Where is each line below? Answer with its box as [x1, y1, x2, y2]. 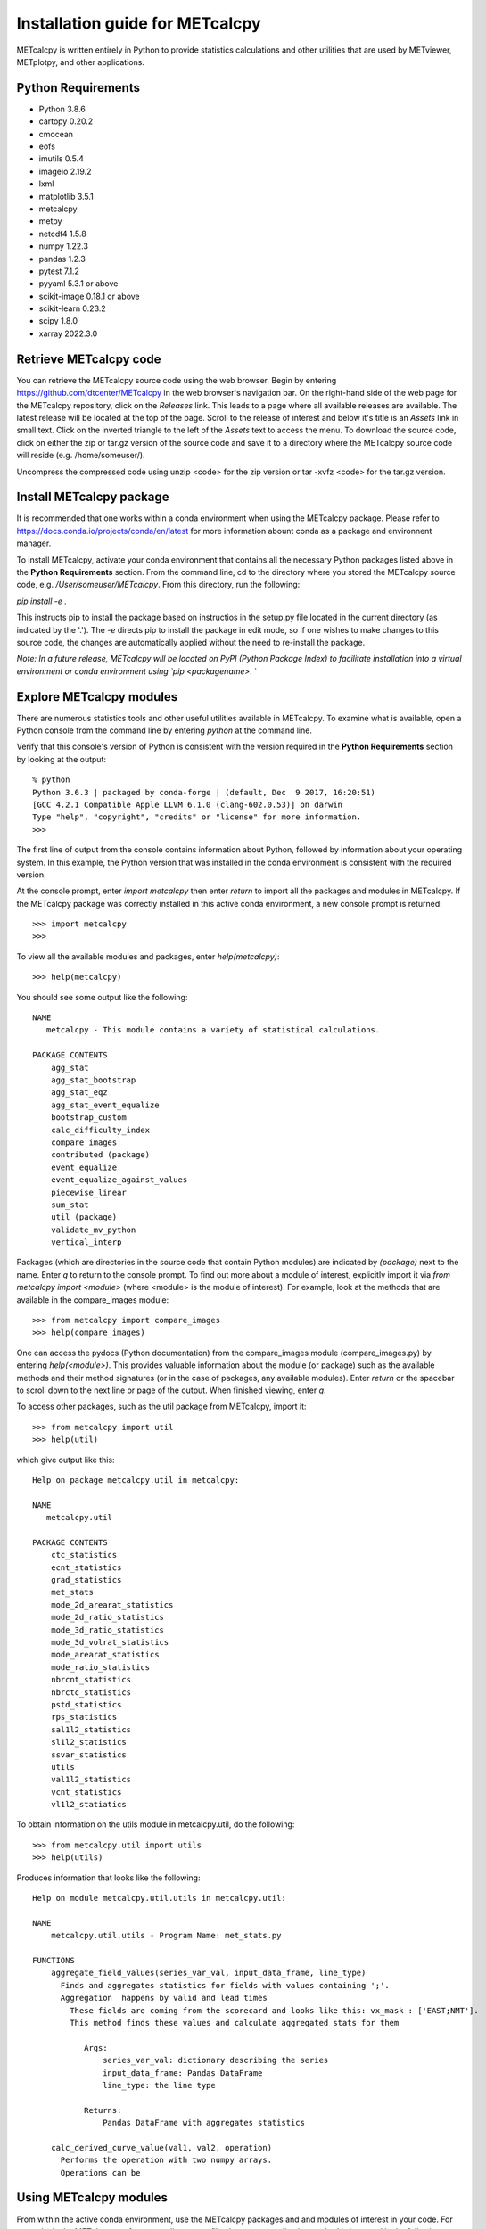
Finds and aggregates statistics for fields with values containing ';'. [60, 1980, 390, 1990]
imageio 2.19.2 [38, 166, 92, 177]
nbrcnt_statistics [50, 1674, 132, 1685]
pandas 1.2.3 [38, 253, 86, 264]
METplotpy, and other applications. [16, 56, 144, 67]
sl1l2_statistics [50, 1737, 127, 1748]
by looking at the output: [16, 753, 107, 764]
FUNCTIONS [32, 1955, 75, 1965]
